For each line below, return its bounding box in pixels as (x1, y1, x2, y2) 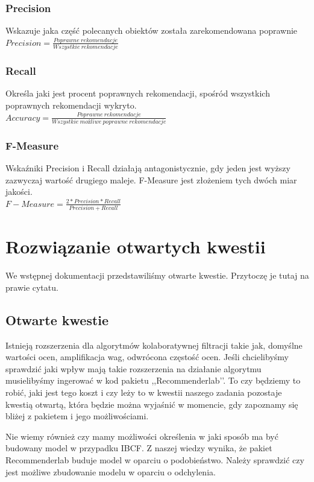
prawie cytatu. (5, 281, 58, 293)
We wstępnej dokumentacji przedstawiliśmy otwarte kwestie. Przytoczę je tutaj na (5, 269, 309, 282)
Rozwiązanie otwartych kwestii (5, 234, 266, 259)
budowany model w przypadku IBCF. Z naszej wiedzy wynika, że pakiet (5, 442, 272, 454)
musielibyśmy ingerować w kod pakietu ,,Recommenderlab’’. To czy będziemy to (5, 374, 301, 387)
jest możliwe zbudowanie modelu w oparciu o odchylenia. (5, 465, 216, 478)
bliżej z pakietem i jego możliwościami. (5, 410, 149, 422)
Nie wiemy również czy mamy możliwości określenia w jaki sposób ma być (5, 430, 278, 442)
